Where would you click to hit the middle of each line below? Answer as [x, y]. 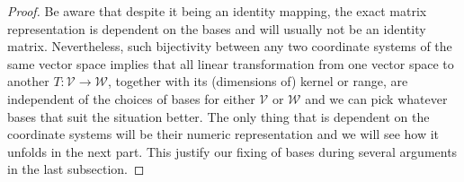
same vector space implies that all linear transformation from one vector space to [231, 63]
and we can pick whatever [376, 98]
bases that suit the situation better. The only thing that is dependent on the [219, 116]
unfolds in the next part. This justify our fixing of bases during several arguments [232, 151]
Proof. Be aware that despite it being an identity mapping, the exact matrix [217, 11]
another [28, 81]
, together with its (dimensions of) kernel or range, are [258, 81]
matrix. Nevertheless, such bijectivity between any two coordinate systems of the [230, 46]
